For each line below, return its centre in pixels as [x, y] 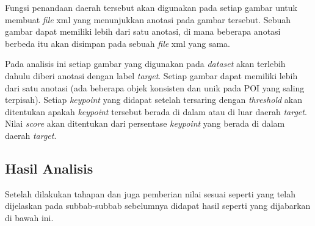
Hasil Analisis [49, 168]
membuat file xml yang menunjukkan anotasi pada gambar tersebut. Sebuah [148, 19]
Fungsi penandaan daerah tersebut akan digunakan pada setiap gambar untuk [151, 7]
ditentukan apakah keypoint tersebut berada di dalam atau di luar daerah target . [156, 111]
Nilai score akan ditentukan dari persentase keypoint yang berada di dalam [145, 123]
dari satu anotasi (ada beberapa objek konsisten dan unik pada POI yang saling [155, 87]
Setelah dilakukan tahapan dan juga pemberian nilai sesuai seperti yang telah [150, 193]
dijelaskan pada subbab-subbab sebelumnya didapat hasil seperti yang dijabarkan [158, 206]
